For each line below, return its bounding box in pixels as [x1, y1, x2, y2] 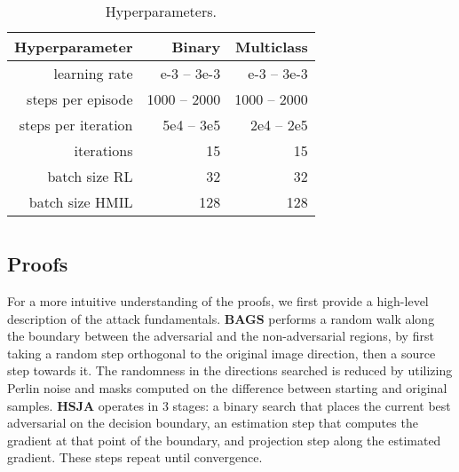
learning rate [53, 63, 133, 83]
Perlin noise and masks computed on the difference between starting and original [7, 378, 447, 397]
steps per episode [27, 89, 133, 109]
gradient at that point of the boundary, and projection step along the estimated [7, 430, 441, 449]
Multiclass [235, 36, 308, 57]
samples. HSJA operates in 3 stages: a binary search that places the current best [7, 396, 451, 414]
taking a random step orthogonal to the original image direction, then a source [7, 343, 436, 362]
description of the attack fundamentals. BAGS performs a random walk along [7, 309, 435, 327]
